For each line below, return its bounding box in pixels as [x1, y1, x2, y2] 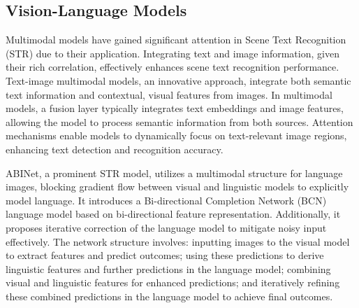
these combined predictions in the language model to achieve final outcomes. [6, 288, 333, 303]
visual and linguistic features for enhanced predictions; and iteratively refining [6, 275, 340, 290]
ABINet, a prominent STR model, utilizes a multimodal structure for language [6, 165, 343, 180]
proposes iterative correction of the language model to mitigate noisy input [6, 220, 327, 234]
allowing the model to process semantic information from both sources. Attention [6, 114, 353, 129]
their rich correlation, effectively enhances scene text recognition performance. [6, 59, 339, 74]
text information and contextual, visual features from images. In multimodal [6, 87, 332, 101]
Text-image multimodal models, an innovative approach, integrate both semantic [6, 73, 351, 87]
